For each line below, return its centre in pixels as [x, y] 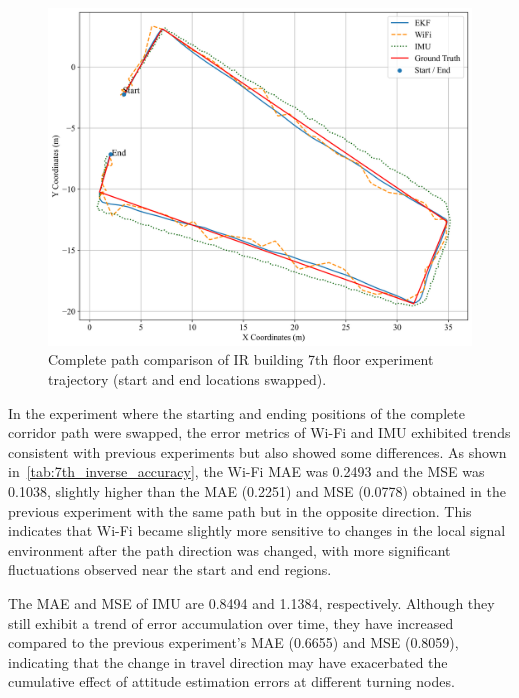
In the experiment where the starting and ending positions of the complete [236, 412]
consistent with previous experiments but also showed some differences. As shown [257, 451]
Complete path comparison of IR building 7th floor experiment [241, 359]
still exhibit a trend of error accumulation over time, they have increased [231, 622]
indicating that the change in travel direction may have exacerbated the [228, 661]
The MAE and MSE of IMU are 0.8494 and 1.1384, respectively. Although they [251, 603]
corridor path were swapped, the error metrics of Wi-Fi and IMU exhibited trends [259, 432]
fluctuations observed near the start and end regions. [170, 569]
